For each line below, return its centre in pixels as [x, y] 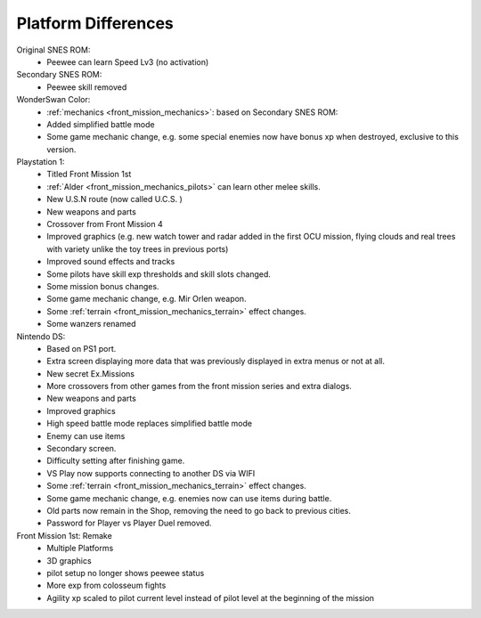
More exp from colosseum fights [106, 585]
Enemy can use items [86, 435]
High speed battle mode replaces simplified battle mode [150, 424]
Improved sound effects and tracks [111, 262]
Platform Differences [95, 23]
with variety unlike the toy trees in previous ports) [138, 248]
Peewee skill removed [87, 87]
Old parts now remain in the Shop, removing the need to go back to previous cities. [199, 511]
